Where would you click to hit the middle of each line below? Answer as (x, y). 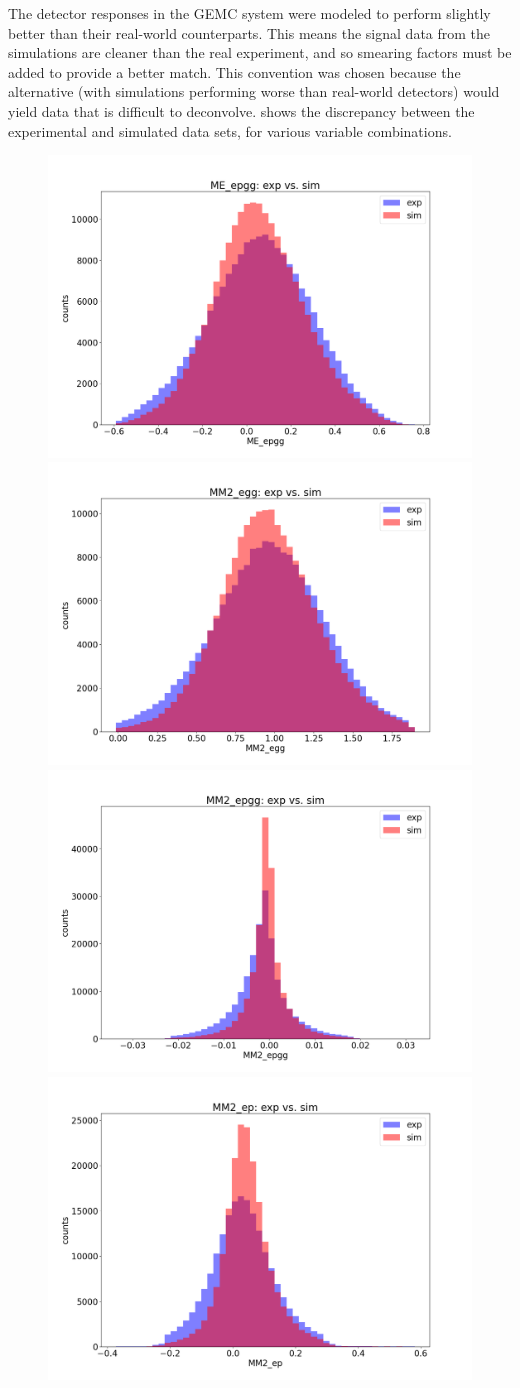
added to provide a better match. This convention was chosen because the (234, 71)
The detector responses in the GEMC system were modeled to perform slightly (249, 13)
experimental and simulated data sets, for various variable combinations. (230, 130)
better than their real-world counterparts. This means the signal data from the (249, 32)
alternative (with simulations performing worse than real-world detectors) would (254, 91)
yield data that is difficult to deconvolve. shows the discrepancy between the (241, 110)
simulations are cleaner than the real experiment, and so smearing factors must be (260, 52)
